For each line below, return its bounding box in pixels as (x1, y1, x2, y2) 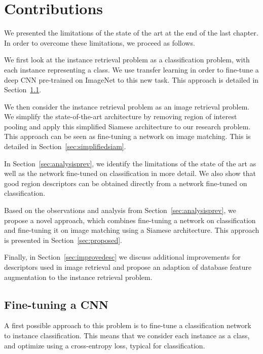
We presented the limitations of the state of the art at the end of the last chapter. (4, 27, 258, 38)
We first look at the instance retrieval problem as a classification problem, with (4, 54, 250, 65)
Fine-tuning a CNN (4, 296, 108, 312)
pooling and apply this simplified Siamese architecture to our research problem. (4, 121, 251, 131)
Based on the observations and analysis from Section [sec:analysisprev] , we (4, 205, 236, 216)
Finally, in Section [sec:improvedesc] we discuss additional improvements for (4, 252, 241, 262)
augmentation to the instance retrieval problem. (4, 271, 153, 282)
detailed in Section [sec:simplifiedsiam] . (4, 141, 126, 152)
